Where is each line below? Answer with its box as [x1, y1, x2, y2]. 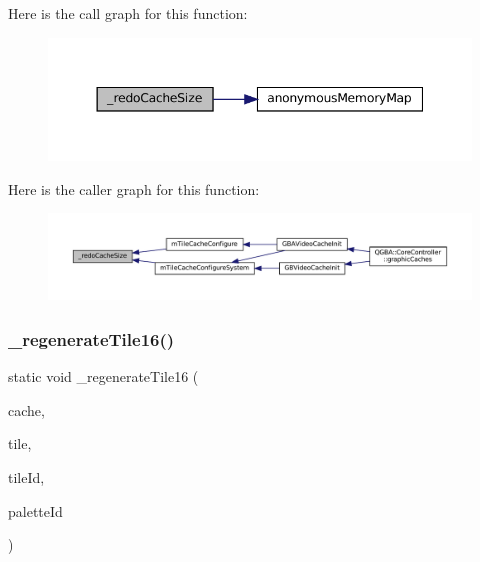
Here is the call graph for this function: [8, 3, 248, 23]
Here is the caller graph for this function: [8, 178, 260, 199]
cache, [8, 399, 45, 420]
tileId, [8, 466, 45, 487]
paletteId [8, 500, 63, 521]
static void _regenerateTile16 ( [8, 366, 199, 387]
